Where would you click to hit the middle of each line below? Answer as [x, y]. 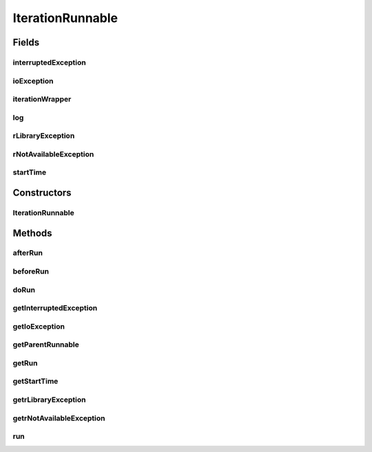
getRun [25, 363]
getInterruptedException [55, 308]
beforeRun [31, 271]
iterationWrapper [42, 99]
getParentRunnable [46, 345]
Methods [32, 233]
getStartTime [35, 381]
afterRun [28, 253]
